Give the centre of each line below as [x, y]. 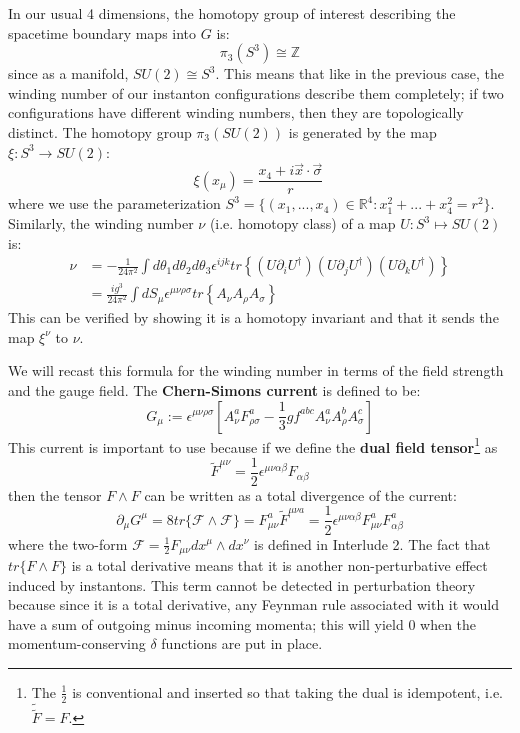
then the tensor [55, 494]
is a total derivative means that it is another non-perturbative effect [279, 564]
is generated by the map [362, 131]
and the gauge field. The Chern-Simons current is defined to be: [214, 389]
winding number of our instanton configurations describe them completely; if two [256, 92]
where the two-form [68, 543]
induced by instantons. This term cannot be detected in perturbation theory [242, 584]
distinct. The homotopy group [100, 131]
